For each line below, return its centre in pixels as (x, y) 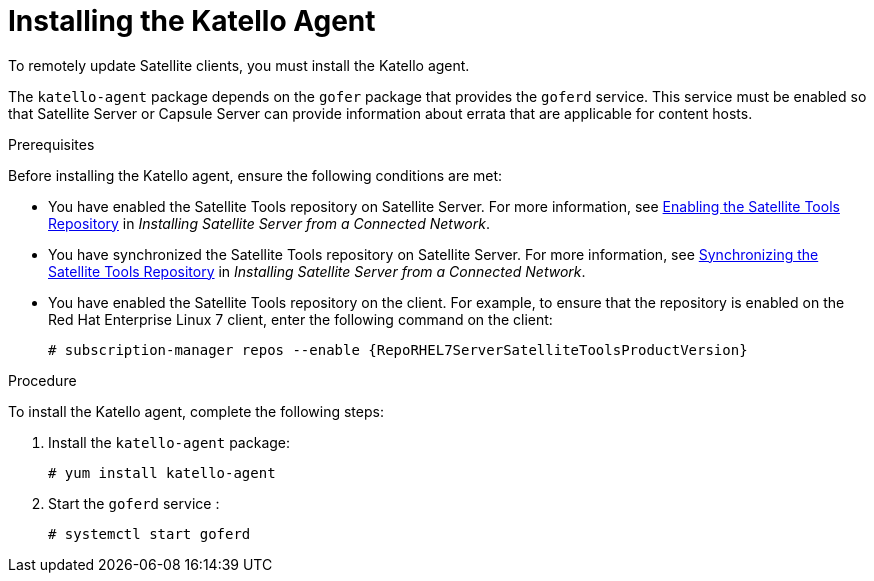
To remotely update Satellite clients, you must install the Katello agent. (239, 65)
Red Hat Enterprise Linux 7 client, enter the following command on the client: (300, 319)
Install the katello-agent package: (169, 442)
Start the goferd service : (134, 503)
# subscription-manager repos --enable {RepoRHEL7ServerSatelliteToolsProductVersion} (398, 349)
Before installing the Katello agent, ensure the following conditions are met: (255, 175)
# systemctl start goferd (149, 533)
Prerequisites (51, 144)
